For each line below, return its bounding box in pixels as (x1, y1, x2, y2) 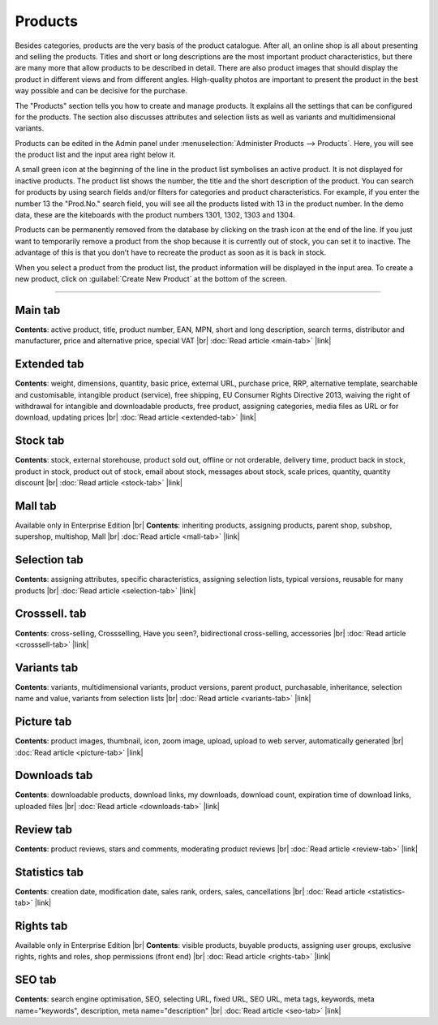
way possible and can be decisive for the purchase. (15, 86, 188, 96)
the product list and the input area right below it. (15, 150, 176, 160)
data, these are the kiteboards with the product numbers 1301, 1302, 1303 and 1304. (15, 210, 295, 220)
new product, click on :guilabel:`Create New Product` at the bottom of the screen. (15, 273, 287, 283)
